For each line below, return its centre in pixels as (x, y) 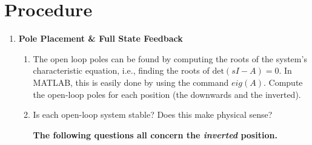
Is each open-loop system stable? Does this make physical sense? (153, 114)
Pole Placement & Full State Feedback (101, 38)
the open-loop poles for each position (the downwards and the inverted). (167, 94)
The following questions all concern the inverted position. (155, 134)
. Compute (283, 82)
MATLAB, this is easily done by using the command (131, 82)
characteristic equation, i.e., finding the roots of (121, 70)
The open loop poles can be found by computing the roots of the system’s (170, 58)
